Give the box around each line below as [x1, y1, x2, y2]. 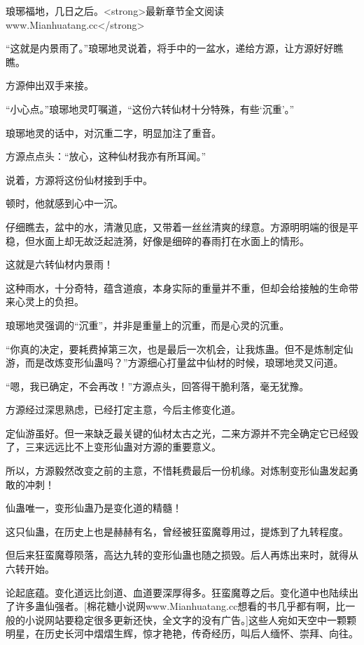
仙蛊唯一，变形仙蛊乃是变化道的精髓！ [6, 500, 182, 515]
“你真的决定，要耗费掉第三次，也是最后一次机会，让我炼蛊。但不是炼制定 [6, 341, 344, 356]
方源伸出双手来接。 [6, 78, 94, 93]
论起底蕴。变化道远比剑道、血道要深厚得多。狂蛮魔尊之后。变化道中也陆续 [6, 585, 349, 599]
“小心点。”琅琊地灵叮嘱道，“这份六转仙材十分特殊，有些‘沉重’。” [6, 101, 295, 116]
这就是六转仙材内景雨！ [6, 257, 113, 272]
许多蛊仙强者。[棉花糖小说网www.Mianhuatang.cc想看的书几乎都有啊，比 [15, 599, 346, 613]
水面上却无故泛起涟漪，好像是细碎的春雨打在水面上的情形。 [34, 233, 309, 248]
